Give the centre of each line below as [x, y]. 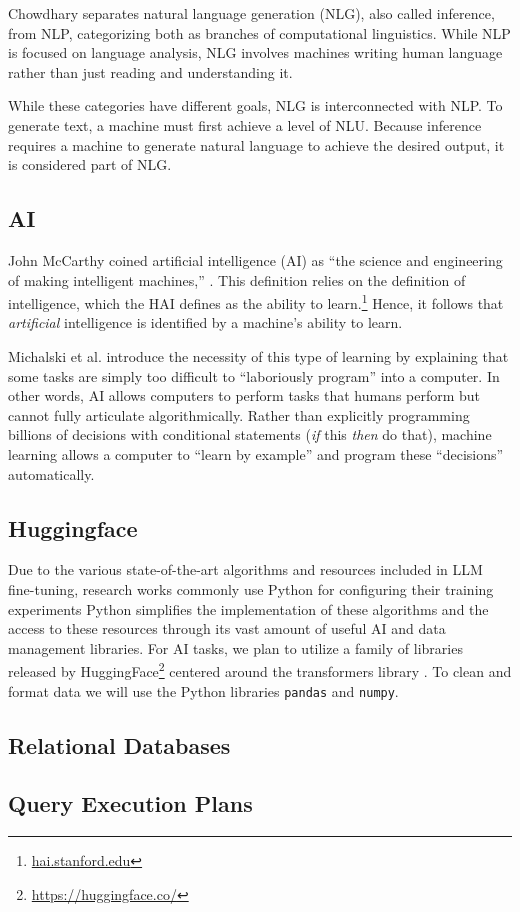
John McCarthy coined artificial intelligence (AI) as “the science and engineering [255, 259]
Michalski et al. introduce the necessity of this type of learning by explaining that [258, 355]
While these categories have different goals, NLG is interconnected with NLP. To [255, 105]
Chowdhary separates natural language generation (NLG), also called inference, [251, 13]
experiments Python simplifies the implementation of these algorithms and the [248, 608]
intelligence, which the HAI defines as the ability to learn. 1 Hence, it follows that [256, 301]
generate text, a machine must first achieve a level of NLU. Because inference [245, 124]
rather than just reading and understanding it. [150, 71]
